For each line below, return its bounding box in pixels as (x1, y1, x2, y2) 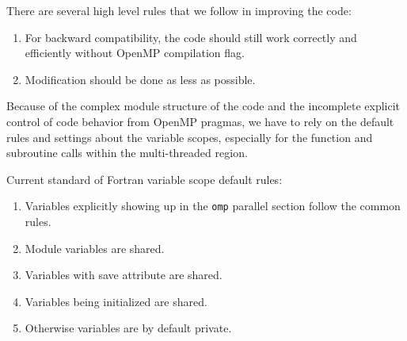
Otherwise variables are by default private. (25, 320, 232, 336)
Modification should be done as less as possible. (25, 71, 256, 87)
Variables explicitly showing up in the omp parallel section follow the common (25, 197, 401, 214)
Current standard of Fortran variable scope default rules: (6, 170, 283, 187)
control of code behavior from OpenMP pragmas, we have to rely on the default (6, 113, 394, 129)
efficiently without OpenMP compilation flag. (25, 44, 245, 61)
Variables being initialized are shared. (25, 293, 207, 309)
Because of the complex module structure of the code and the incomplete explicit (6, 98, 400, 114)
